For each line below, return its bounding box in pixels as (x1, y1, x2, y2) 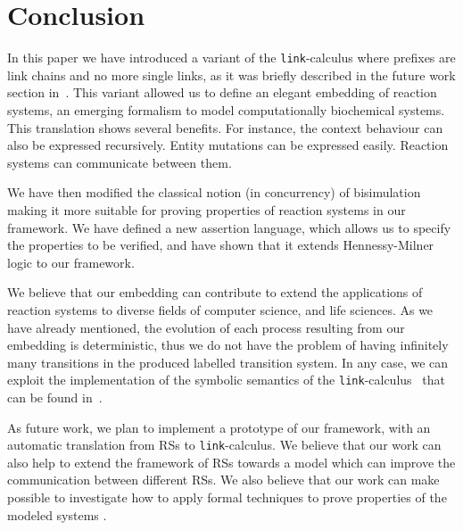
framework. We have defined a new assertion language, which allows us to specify (7, 218, 451, 236)
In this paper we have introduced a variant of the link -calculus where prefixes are (7, 48, 456, 67)
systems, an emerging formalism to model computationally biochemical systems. (7, 100, 445, 119)
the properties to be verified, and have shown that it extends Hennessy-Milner (7, 236, 434, 254)
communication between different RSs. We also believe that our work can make (7, 470, 440, 489)
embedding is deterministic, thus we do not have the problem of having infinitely (7, 335, 449, 354)
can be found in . (7, 387, 103, 406)
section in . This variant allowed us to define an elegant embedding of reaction (7, 83, 437, 102)
